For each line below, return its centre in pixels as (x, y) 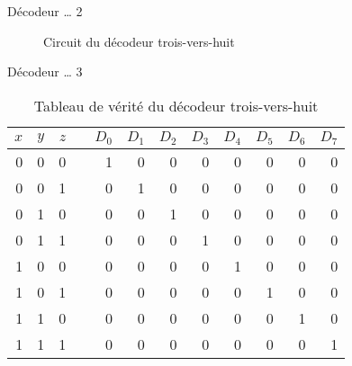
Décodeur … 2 (45, 11)
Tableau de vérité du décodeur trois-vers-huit (176, 105)
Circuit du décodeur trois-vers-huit (139, 41)
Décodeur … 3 (45, 71)
